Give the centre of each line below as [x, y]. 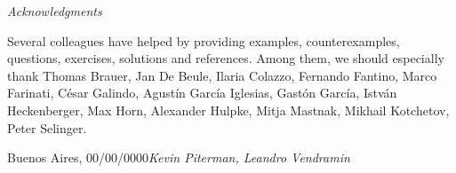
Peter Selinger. [47, 127]
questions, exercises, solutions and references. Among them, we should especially [226, 58]
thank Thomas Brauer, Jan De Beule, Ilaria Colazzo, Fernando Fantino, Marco [222, 75]
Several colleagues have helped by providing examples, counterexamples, [204, 40]
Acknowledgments [55, 11]
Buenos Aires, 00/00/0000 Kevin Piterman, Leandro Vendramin [179, 157]
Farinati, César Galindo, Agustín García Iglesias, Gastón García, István [202, 93]
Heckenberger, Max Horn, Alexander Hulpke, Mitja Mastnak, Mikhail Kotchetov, [228, 110]
